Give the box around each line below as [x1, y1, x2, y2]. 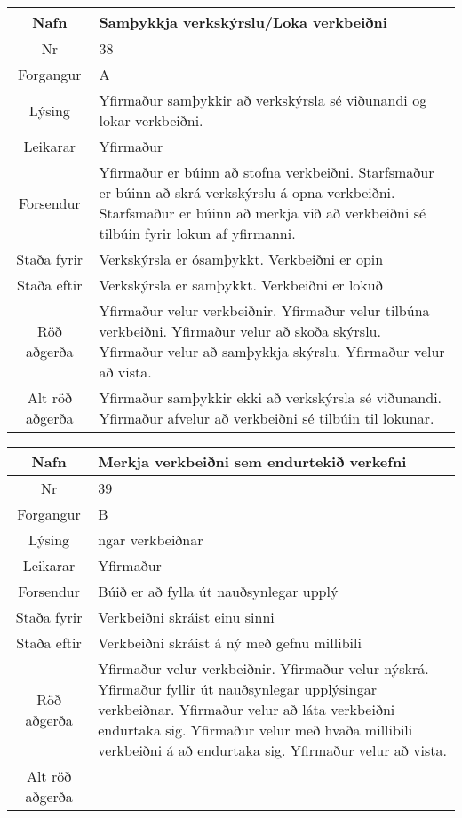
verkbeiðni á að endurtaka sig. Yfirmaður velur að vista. [98, 740, 448, 760]
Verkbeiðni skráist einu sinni [98, 607, 275, 627]
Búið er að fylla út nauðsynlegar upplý [98, 581, 339, 601]
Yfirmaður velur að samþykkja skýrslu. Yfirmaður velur [99, 341, 445, 361]
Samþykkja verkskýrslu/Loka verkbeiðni [99, 12, 387, 32]
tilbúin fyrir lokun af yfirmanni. [99, 223, 296, 243]
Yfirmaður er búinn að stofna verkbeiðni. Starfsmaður [99, 162, 434, 182]
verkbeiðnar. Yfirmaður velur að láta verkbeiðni [98, 699, 395, 719]
